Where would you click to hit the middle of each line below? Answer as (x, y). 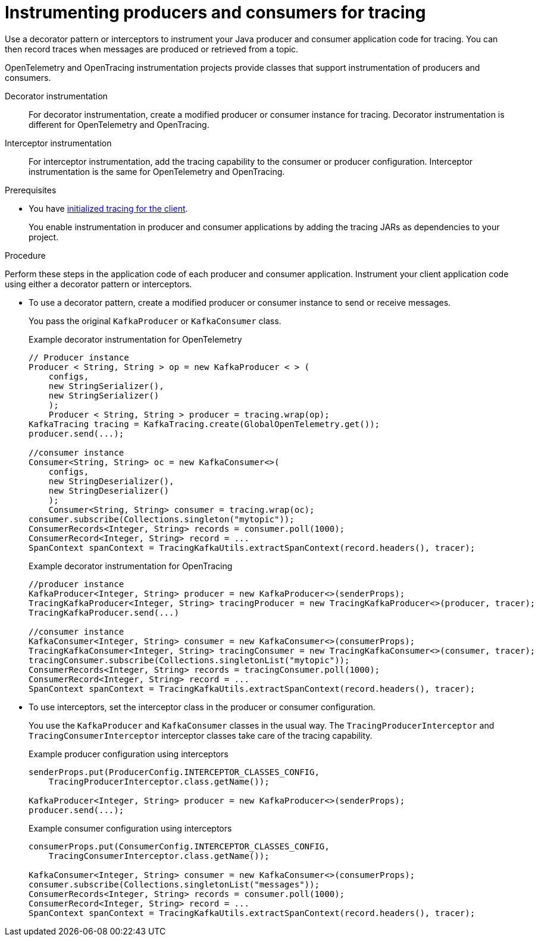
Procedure (25, 255)
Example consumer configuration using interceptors (130, 828)
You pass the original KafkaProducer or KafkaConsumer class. (155, 321)
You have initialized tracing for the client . (108, 208)
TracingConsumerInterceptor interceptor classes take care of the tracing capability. (201, 735)
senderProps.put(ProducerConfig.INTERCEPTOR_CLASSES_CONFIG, (174, 772)
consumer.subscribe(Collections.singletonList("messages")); (174, 884)
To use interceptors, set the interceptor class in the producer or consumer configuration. (202, 707)
